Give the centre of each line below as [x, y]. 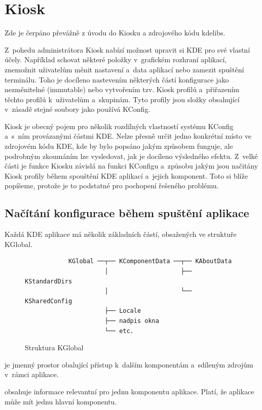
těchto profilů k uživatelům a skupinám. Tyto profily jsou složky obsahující [122, 99]
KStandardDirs [49, 281]
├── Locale [123, 311]
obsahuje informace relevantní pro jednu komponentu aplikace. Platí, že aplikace [129, 391]
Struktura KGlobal [54, 347]
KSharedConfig [49, 301]
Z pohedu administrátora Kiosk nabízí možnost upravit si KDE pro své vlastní [127, 49]
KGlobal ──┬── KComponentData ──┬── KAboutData [150, 261]
